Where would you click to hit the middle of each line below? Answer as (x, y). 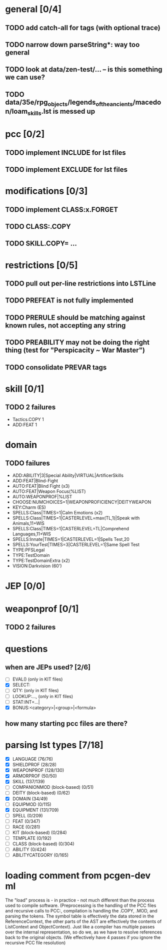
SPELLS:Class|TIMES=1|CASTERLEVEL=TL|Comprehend (70, 528)
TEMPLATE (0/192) (32, 838)
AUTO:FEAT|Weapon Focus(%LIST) (49, 491)
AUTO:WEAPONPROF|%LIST (42, 496)
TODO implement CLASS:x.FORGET (62, 210)
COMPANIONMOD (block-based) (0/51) (53, 787)
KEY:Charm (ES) (29, 507)
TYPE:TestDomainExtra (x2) (41, 560)
